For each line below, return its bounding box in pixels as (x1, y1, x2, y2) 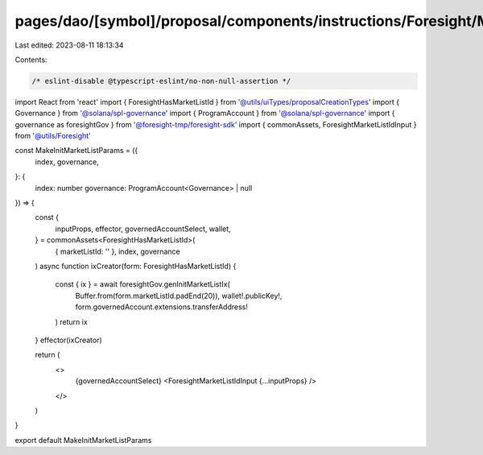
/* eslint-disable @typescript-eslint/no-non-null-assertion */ (31, 77, 291, 85)
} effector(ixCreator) (35, 335, 102, 345)
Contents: (14, 55, 47, 64)
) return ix (55, 316, 88, 326)
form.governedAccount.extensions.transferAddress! (75, 302, 249, 312)
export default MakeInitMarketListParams (14, 435, 152, 445)
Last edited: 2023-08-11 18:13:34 (14, 40, 124, 50)
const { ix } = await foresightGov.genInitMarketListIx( (55, 279, 230, 289)
